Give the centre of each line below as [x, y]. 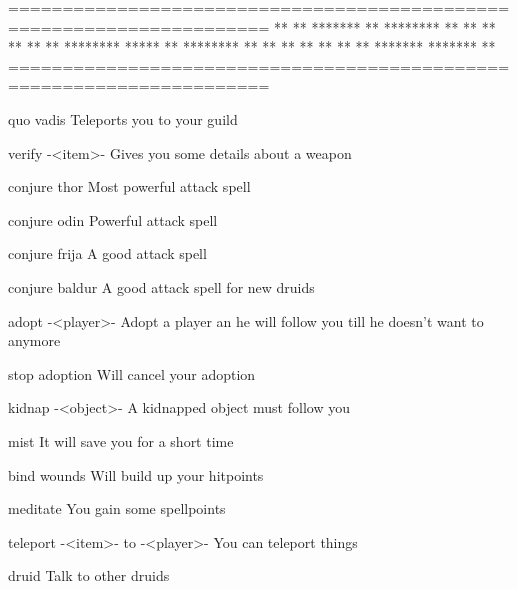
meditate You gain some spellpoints [117, 508]
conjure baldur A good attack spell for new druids [161, 286]
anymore [34, 340]
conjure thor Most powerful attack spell [129, 186]
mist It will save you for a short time [121, 440]
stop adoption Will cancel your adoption [132, 373]
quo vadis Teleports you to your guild [123, 118]
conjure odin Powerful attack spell [113, 219]
